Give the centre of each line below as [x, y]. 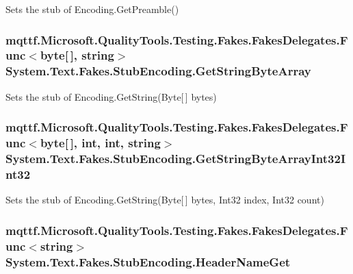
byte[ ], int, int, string [100, 143]
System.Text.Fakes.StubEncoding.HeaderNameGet [148, 261]
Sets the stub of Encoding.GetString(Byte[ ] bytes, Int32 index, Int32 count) [165, 200]
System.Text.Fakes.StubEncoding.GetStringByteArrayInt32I [176, 159]
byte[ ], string [77, 55]
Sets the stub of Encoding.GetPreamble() [92, 9]
